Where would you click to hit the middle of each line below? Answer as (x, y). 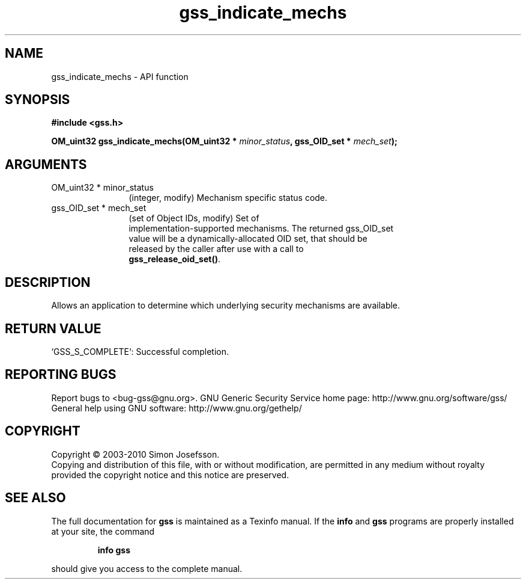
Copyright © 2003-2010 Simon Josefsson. (135, 454)
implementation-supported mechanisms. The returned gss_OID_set (261, 229)
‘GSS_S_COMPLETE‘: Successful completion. (140, 351)
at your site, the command (103, 531)
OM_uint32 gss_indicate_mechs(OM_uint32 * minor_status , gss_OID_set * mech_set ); (224, 141)
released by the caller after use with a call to (216, 249)
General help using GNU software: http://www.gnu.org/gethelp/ (177, 408)
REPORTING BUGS (61, 375)
